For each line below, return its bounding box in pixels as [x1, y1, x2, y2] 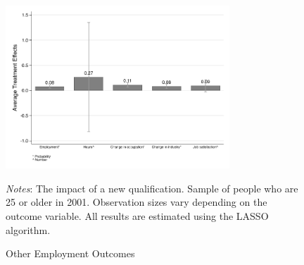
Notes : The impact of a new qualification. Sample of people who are [6, 180, 298, 195]
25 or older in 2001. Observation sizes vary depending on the [6, 195, 267, 209]
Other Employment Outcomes [6, 246, 135, 261]
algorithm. [6, 222, 51, 237]
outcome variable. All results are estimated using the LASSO [6, 209, 269, 223]
